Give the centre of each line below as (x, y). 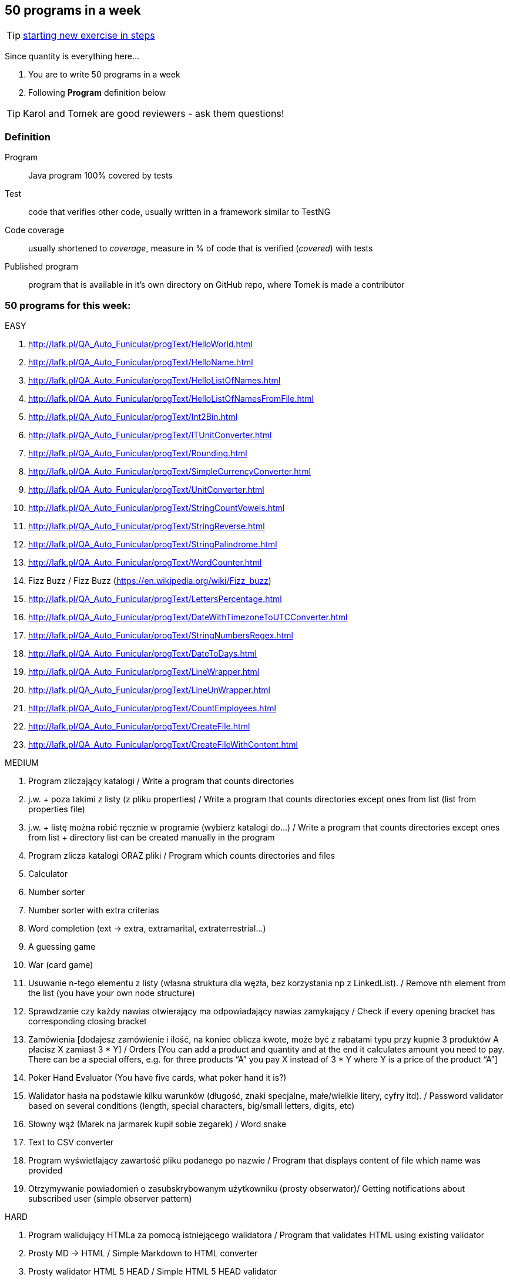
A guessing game (62, 946)
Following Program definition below (97, 93)
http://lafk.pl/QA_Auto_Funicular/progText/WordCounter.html (145, 562)
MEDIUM (22, 762)
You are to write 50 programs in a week (104, 75)
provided (46, 1170)
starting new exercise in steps (89, 36)
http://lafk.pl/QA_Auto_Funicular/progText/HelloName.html (141, 362)
